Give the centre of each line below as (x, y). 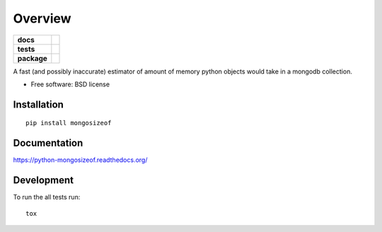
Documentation (48, 143)
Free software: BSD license (70, 84)
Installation (38, 104)
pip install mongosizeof (69, 123)
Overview (42, 18)
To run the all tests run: (47, 197)
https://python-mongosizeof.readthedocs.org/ (80, 160)
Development (44, 180)
